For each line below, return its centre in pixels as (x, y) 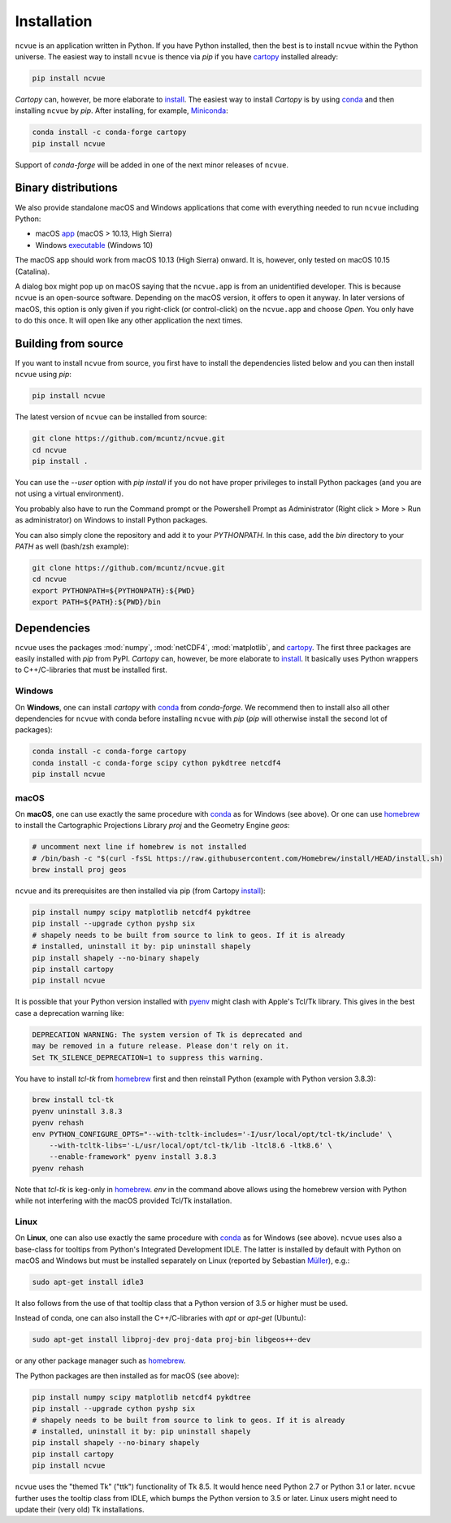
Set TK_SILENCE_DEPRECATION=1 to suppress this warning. (148, 1057)
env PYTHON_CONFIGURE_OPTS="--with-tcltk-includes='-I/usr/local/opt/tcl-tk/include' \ (212, 1134)
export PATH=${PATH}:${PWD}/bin (97, 602)
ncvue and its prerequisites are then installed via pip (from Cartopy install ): (140, 891)
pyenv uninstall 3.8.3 (77, 1111)
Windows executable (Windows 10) (94, 245)
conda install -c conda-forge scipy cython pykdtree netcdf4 (156, 763)
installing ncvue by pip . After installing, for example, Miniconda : (121, 111)
